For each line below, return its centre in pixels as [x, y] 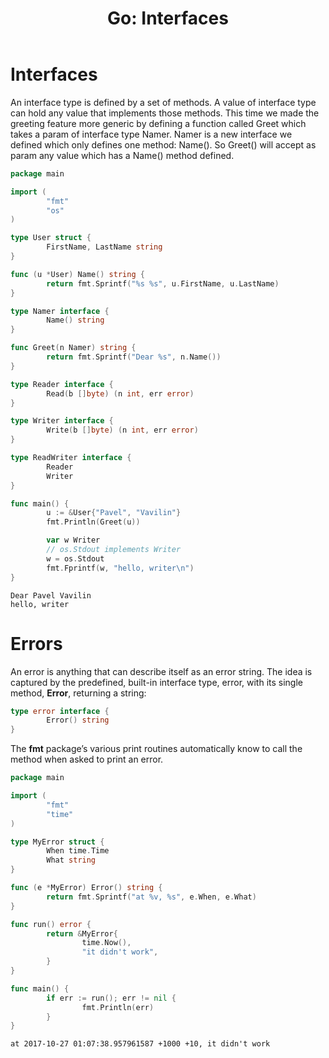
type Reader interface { [62, 384]
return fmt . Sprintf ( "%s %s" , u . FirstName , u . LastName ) [163, 283]
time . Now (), [106, 943]
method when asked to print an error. [87, 759]
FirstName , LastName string [104, 247]
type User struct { [51, 238]
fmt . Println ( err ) [118, 1007]
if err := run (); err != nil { [111, 998]
